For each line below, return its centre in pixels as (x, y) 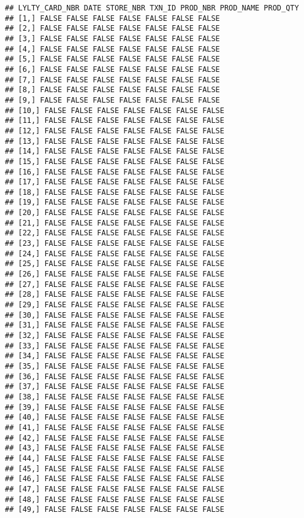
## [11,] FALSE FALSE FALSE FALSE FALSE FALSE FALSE (115, 121)
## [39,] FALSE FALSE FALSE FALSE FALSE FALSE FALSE (115, 407)
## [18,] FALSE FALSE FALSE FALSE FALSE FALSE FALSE (115, 192)
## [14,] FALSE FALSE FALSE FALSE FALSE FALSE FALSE (115, 151)
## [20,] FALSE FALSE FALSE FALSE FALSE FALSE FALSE (115, 213)
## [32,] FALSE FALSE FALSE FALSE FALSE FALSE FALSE (115, 336)
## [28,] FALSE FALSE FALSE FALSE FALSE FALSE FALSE (115, 295)
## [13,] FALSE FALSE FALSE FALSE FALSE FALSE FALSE (115, 141)
